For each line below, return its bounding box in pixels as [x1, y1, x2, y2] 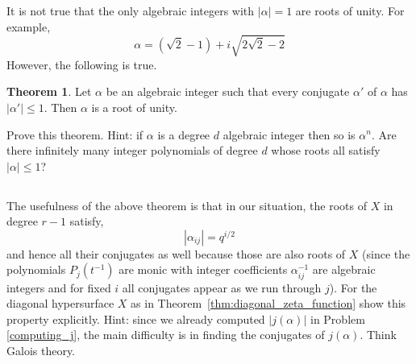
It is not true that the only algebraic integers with [6, 2, 255, 19]
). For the [329, 279, 377, 296]
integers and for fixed [6, 279, 111, 296]
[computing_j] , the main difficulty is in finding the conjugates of [6, 326, 325, 343]
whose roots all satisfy [271, 142, 381, 159]
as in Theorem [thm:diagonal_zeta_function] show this [131, 295, 406, 312]
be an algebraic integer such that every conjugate [106, 83, 350, 100]
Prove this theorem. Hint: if [6, 126, 144, 143]
